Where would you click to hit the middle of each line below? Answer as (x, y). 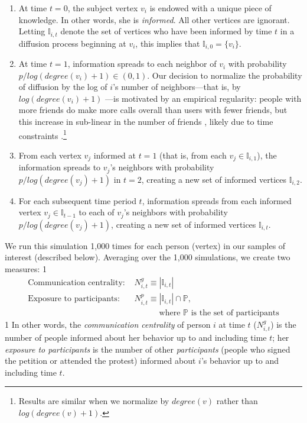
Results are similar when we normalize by (94, 401)
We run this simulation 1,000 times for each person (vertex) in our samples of (145, 245)
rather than (237, 401)
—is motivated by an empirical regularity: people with (203, 98)
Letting (32, 31)
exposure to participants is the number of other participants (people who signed (148, 349)
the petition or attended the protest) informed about (100, 361)
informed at (115, 155)
